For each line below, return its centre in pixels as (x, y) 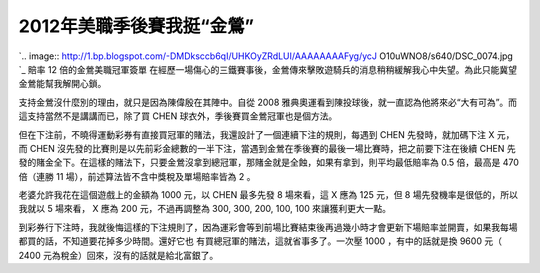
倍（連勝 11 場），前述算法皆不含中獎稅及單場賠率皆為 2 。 (137, 176)
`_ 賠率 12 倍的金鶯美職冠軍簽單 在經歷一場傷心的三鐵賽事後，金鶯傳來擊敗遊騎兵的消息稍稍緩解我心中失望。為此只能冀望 (267, 69)
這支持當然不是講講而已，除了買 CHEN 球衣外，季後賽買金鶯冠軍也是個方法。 (178, 116)
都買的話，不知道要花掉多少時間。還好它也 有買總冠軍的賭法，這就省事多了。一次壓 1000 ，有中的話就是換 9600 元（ (260, 241)
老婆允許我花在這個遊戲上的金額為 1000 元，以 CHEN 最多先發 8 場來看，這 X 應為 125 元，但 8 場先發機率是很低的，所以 (268, 195)
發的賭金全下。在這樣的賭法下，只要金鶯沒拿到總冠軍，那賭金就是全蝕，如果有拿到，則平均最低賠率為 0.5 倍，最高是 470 (269, 162)
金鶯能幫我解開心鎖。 (62, 84)
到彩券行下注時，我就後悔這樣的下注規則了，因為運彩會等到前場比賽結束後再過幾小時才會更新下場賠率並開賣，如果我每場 (268, 227)
